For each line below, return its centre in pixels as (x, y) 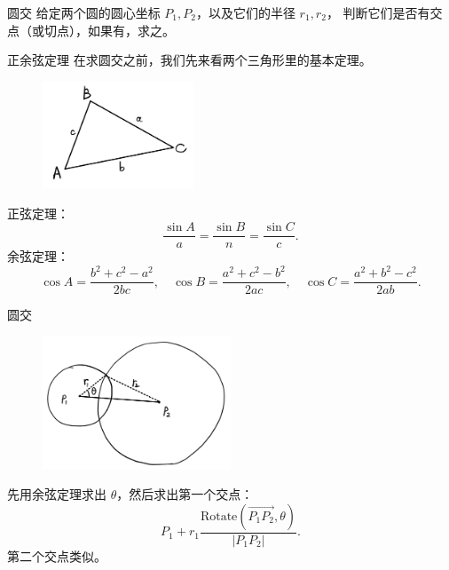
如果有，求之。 (131, 30)
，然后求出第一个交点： (185, 494)
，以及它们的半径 (245, 12)
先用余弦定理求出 (57, 494)
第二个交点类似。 (57, 555)
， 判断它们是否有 (378, 12)
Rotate (219, 516)
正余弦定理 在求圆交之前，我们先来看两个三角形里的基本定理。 (189, 60)
